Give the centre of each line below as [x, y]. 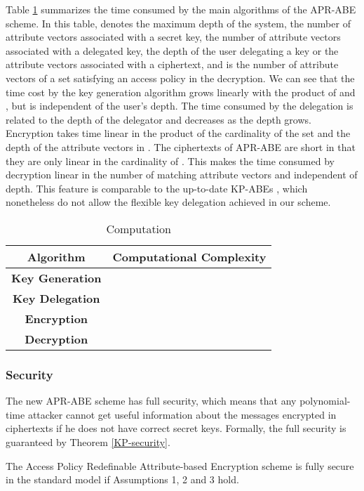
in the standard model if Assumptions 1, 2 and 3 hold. [122, 479]
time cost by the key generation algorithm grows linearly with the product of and [181, 92]
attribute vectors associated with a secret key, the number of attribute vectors [173, 37]
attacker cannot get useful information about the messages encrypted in [182, 414]
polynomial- [325, 401]
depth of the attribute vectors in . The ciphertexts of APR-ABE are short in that [181, 146]
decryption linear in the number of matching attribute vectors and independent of [182, 175]
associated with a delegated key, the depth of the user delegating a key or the [172, 50]
